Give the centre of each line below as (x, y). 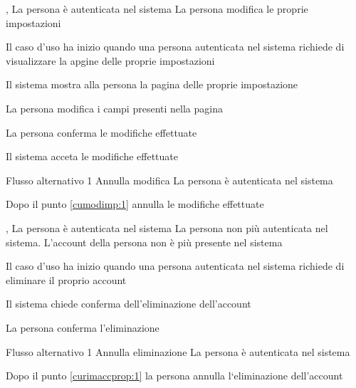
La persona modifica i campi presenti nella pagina (114, 108)
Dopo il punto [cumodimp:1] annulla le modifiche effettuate (135, 204)
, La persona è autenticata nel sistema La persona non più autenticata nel (167, 227)
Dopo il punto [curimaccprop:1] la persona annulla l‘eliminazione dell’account (174, 376)
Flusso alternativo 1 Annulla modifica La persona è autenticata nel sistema (169, 180)
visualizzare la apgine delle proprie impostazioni (110, 60)
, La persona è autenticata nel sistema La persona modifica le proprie (157, 9)
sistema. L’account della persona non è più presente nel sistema (144, 242)
